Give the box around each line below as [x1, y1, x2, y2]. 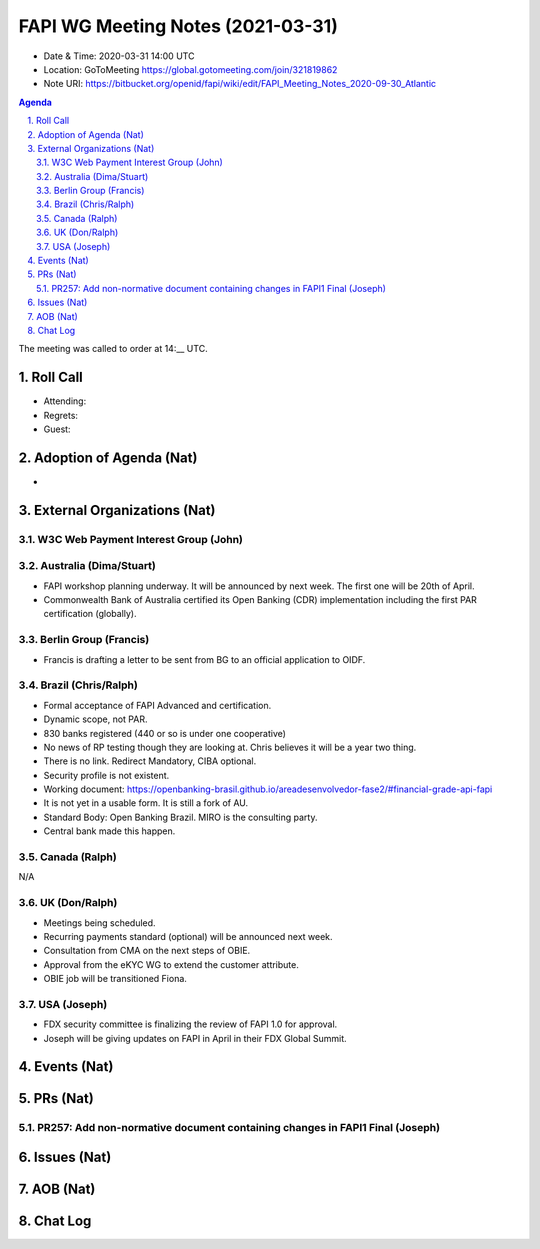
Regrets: [43, 409, 79, 421]
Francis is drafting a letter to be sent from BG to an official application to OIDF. [43, 653, 366, 665]
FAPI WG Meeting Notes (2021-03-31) [18, 15, 339, 37]
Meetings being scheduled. [43, 916, 156, 929]
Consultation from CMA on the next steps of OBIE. [43, 945, 251, 957]
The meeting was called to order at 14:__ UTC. [18, 343, 209, 355]
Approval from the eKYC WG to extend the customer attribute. [43, 958, 299, 970]
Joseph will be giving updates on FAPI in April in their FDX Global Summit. [43, 1032, 347, 1044]
